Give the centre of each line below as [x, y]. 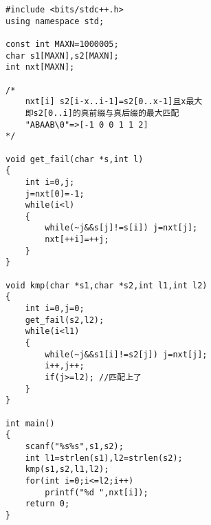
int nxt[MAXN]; [40, 67]
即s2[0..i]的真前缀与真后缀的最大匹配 [102, 113]
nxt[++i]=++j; [77, 240]
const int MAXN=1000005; [62, 44]
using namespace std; [55, 21]
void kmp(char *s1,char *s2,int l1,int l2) [107, 285]
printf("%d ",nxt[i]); [97, 492]
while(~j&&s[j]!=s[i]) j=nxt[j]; [121, 228]
